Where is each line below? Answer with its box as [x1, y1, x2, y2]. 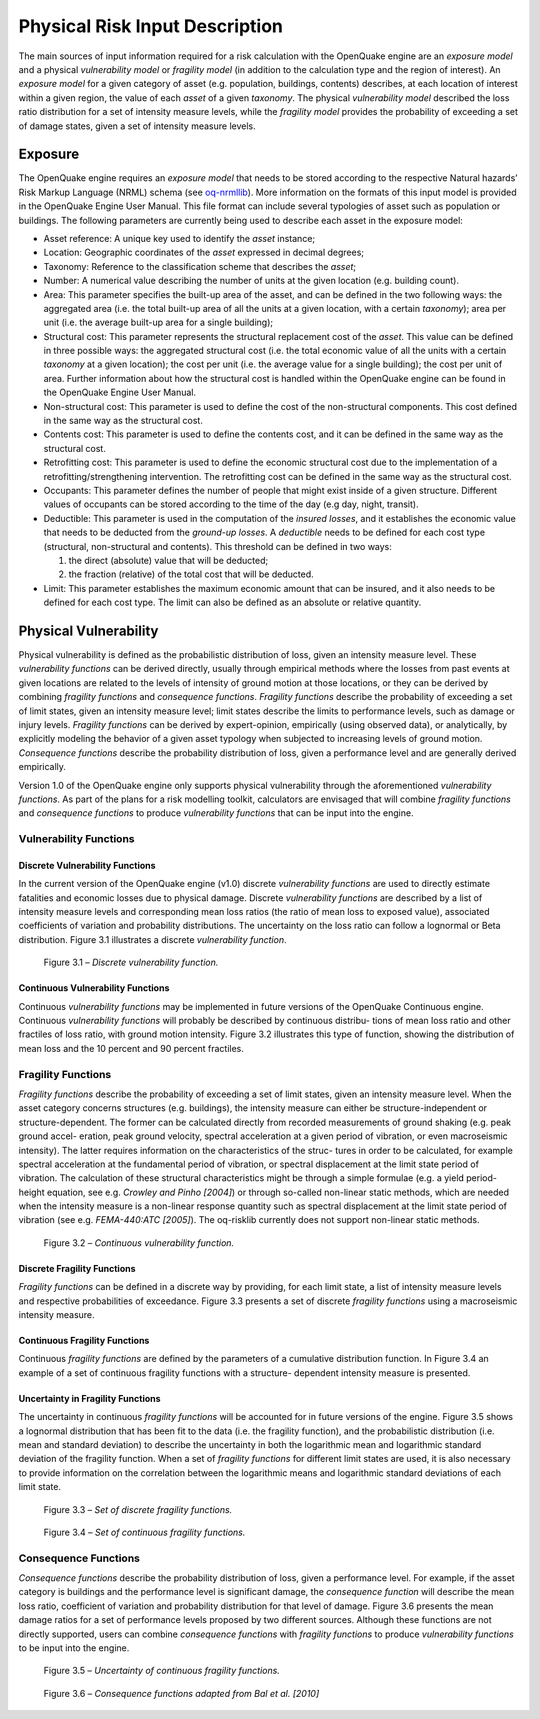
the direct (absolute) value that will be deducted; [68, 554, 269, 566]
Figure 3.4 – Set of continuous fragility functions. [43, 1526, 246, 1538]
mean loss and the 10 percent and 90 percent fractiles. [18, 1042, 244, 1054]
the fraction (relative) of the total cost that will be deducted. [68, 568, 314, 580]
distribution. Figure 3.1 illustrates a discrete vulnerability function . [18, 933, 287, 945]
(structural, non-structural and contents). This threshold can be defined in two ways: [43, 540, 392, 552]
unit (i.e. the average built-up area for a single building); [43, 316, 274, 329]
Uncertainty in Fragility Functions [18, 1392, 161, 1404]
